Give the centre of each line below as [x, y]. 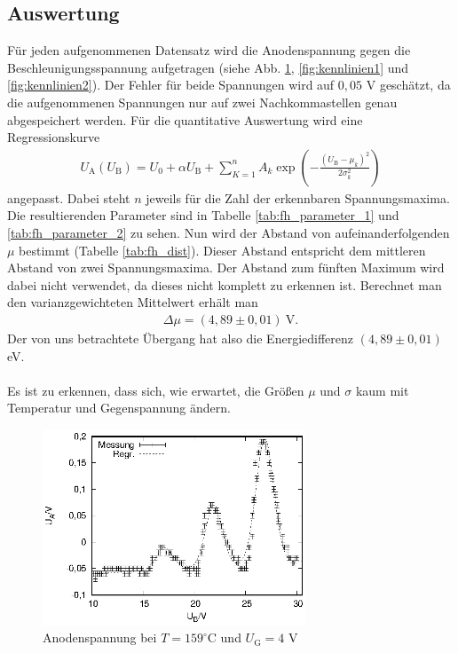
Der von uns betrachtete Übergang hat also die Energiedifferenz [181, 338]
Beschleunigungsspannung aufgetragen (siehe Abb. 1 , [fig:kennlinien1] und [208, 67]
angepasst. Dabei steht [69, 197]
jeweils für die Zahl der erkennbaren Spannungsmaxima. [298, 197]
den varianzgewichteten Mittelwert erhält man [133, 302]
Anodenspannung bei [100, 637]
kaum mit [382, 390]
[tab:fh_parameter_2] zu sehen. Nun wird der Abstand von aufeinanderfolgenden [229, 232]
